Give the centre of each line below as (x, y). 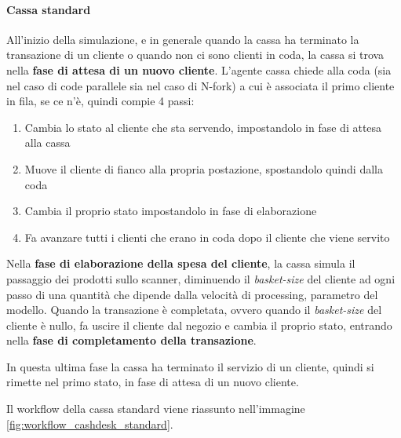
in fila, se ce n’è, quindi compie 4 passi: (100, 101)
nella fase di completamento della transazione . (131, 340)
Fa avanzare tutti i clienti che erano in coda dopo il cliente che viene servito (207, 237)
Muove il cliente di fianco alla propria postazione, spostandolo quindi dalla (204, 168)
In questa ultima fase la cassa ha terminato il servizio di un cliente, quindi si (190, 366)
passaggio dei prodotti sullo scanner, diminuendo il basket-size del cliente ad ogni (201, 278)
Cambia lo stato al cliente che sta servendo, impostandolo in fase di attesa (203, 127)
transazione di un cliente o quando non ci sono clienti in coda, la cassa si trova (195, 55)
